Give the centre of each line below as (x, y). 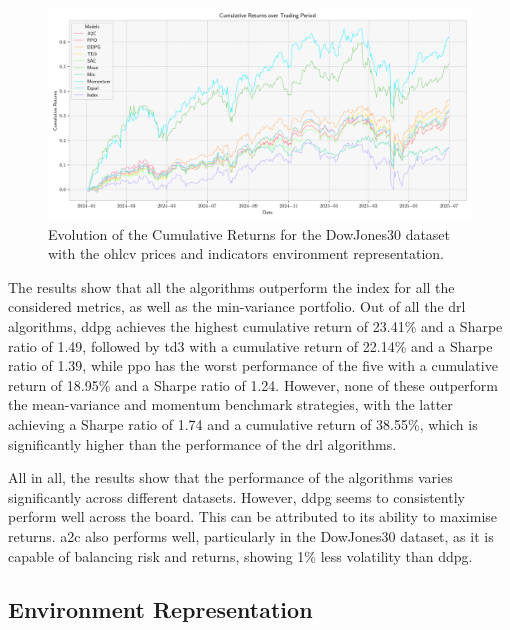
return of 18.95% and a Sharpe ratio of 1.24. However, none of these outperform (253, 384)
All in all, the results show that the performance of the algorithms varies (230, 477)
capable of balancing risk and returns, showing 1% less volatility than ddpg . (240, 555)
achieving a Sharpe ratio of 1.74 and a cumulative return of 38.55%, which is (243, 423)
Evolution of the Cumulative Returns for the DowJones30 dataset (249, 233)
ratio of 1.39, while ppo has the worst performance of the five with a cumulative (253, 365)
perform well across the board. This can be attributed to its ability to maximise (253, 516)
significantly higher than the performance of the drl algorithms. (202, 443)
